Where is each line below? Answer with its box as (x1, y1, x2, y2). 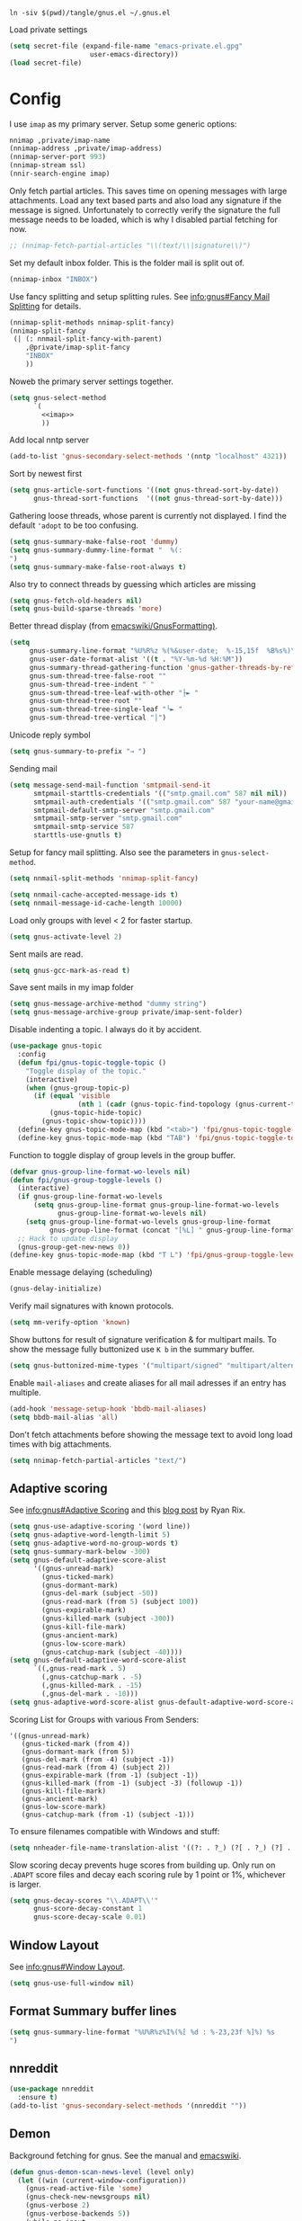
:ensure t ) (17, 2093, 58, 2102)
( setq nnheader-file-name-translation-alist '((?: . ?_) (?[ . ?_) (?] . (9, 1843, 292, 1852)
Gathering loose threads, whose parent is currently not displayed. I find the (9, 511, 288, 522)
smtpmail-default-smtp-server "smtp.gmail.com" (32, 806, 216, 815)
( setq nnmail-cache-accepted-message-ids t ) (9, 890, 179, 899)
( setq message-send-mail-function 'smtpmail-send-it (9, 780, 211, 789)
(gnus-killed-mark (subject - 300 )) (41, 1614, 175, 1623)
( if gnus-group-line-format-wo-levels (17, 1192, 164, 1201)
